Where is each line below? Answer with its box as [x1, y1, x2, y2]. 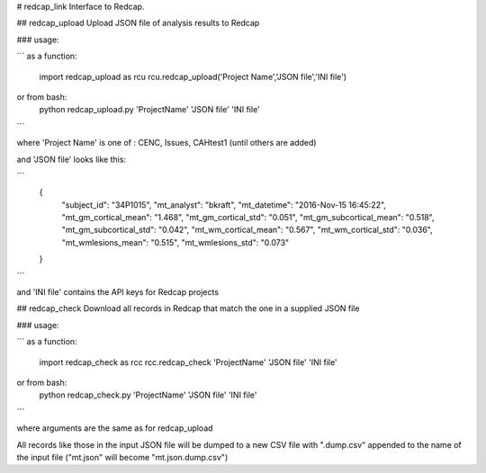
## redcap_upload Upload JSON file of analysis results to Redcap [16, 18, 260, 29]
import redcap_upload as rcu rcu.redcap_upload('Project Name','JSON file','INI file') [39, 71, 346, 82]
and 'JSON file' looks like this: [16, 154, 126, 165]
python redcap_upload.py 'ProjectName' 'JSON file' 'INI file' [39, 104, 260, 115]
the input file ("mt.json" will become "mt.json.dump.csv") [16, 451, 229, 462]
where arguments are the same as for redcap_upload [16, 423, 213, 433]
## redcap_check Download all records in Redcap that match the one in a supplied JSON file [16, 303, 360, 314]
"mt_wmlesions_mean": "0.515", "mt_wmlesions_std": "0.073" [61, 236, 290, 247]
